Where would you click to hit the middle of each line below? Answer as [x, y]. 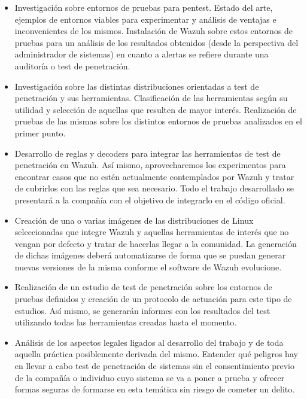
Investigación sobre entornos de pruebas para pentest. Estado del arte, [144, 7]
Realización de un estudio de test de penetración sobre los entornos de [143, 287]
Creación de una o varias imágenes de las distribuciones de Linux [134, 220]
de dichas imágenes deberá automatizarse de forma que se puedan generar [150, 255]
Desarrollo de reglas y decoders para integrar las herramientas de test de [148, 153]
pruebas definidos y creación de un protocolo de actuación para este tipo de [153, 299]
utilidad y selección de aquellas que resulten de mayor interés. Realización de [156, 109]
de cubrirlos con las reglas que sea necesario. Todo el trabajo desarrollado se [154, 188]
